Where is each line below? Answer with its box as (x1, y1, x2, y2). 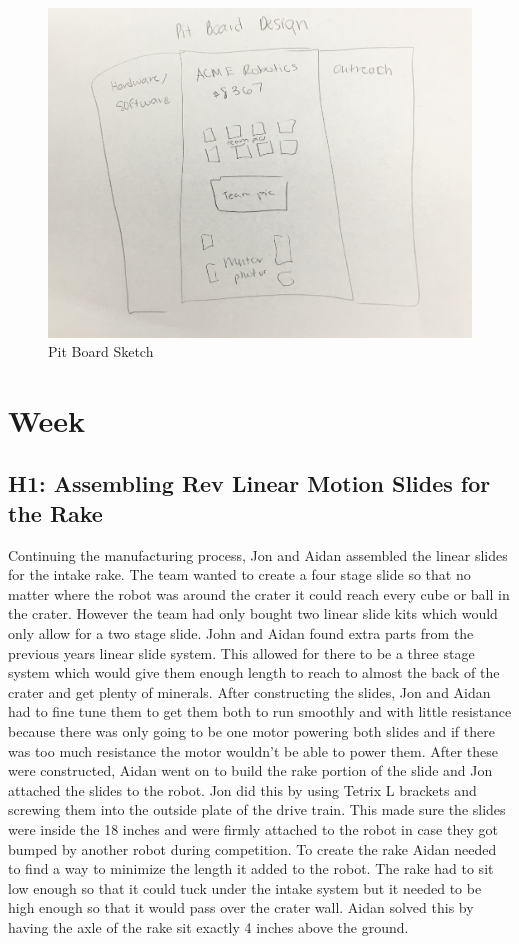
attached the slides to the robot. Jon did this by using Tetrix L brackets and (8, 779, 477, 800)
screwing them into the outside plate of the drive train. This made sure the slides (8, 799, 506, 820)
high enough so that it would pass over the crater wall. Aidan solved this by (8, 897, 474, 918)
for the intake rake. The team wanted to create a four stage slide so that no (8, 564, 471, 585)
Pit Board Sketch (48, 341, 154, 362)
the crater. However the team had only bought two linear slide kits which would (8, 603, 498, 624)
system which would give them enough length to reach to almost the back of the (8, 662, 500, 683)
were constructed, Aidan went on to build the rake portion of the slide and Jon (8, 760, 493, 781)
